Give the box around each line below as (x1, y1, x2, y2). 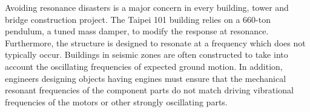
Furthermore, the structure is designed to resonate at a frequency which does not (5, 36, 306, 49)
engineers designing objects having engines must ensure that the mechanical (5, 72, 286, 84)
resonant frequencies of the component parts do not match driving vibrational (5, 84, 294, 96)
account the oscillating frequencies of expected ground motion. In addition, (5, 60, 283, 72)
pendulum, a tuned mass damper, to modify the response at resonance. (5, 25, 269, 37)
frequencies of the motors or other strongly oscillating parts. (5, 95, 228, 108)
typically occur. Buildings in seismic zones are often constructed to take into (5, 48, 288, 61)
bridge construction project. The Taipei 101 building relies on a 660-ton (5, 13, 271, 25)
